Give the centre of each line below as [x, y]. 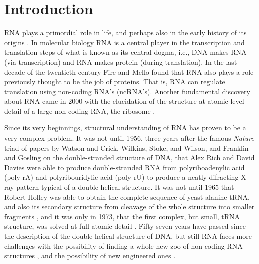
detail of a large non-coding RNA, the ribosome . [80, 111]
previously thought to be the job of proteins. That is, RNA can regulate [115, 82]
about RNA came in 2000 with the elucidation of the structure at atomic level [124, 101]
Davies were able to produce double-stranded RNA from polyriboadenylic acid [124, 167]
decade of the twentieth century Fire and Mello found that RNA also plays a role [129, 72]
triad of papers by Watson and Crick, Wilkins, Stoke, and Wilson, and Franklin [126, 147]
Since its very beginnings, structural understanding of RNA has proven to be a [125, 128]
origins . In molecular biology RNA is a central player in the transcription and [124, 42]
